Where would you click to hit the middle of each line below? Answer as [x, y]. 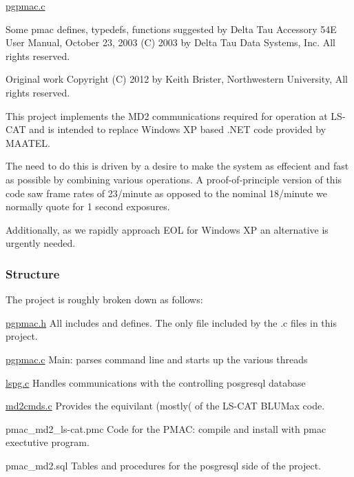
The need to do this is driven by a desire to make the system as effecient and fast [177, 166]
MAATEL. [28, 142]
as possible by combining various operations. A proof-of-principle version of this [174, 179]
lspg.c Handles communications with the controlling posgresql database [156, 382]
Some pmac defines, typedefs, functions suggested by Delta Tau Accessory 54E [171, 29]
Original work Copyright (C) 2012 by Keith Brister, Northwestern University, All [177, 79]
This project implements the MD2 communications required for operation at [167, 115]
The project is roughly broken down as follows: [104, 300]
